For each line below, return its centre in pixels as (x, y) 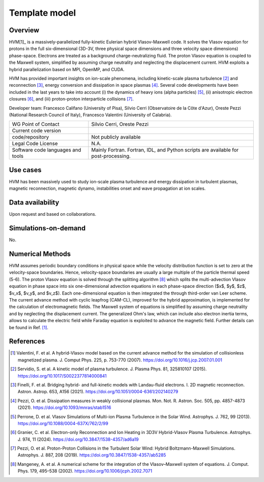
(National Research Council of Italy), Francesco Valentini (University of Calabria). (90, 115)
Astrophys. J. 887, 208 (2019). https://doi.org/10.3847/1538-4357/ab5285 (92, 455)
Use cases (25, 170)
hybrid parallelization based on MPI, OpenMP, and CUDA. (67, 69)
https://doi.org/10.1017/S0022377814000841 (62, 376)
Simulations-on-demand (47, 228)
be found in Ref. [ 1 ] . (29, 327)
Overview (24, 30)
